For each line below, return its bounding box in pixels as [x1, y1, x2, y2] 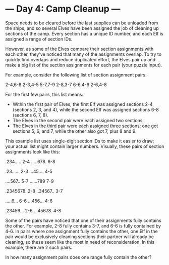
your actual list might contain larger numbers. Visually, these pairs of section [5, 143, 164, 149]
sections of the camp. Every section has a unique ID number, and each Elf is [5, 30, 163, 36]
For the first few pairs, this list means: [5, 91, 84, 97]
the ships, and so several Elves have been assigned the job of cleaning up [5, 25, 159, 31]
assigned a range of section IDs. [5, 36, 73, 42]
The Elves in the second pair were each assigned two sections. [12, 117, 144, 123]
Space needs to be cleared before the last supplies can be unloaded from [5, 20, 158, 26]
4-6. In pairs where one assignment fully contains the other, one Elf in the [5, 228, 158, 234]
